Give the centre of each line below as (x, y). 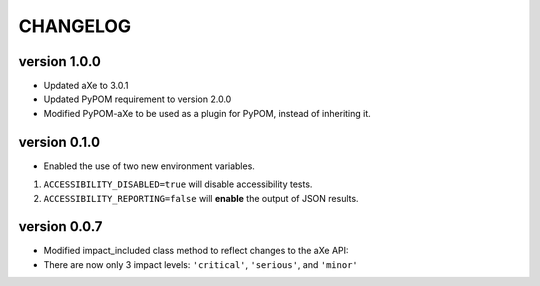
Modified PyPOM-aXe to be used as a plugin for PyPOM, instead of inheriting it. (207, 113)
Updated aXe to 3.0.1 (86, 86)
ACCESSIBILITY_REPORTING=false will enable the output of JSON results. (201, 198)
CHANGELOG (75, 26)
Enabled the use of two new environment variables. (149, 166)
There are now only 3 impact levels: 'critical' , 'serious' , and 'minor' (201, 264)
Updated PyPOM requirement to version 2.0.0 (137, 99)
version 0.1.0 (59, 141)
